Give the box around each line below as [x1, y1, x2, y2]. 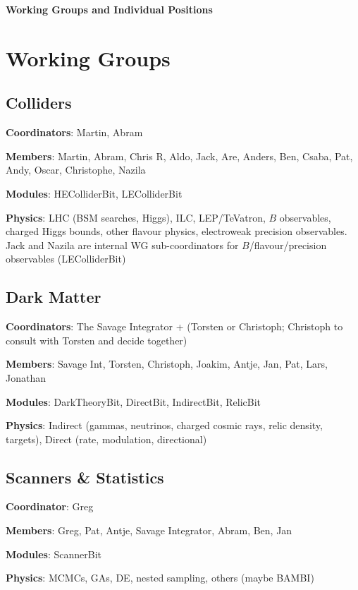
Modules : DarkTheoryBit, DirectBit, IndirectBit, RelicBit [6, 394, 261, 409]
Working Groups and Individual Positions [6, 2, 213, 16]
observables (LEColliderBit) [6, 251, 126, 266]
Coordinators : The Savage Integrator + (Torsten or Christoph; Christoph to [6, 319, 343, 334]
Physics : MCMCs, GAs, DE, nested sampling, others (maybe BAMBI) [6, 570, 314, 585]
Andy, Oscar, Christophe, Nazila [6, 162, 146, 177]
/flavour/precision [249, 237, 327, 252]
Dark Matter [6, 286, 101, 308]
